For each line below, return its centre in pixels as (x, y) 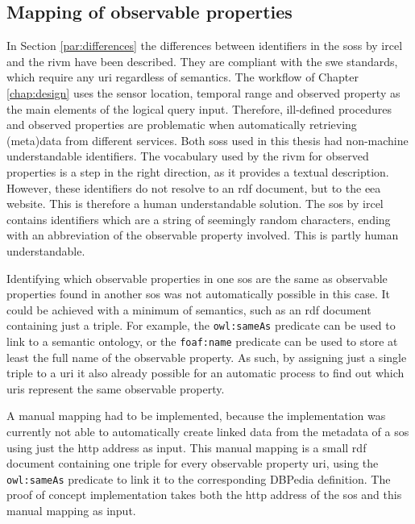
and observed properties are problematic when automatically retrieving (182, 125)
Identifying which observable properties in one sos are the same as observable (197, 278)
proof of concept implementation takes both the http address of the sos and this (204, 495)
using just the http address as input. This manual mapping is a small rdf (187, 447)
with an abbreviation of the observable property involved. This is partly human (203, 235)
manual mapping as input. (71, 511)
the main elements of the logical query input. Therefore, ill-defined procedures (199, 108)
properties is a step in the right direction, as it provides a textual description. (198, 171)
